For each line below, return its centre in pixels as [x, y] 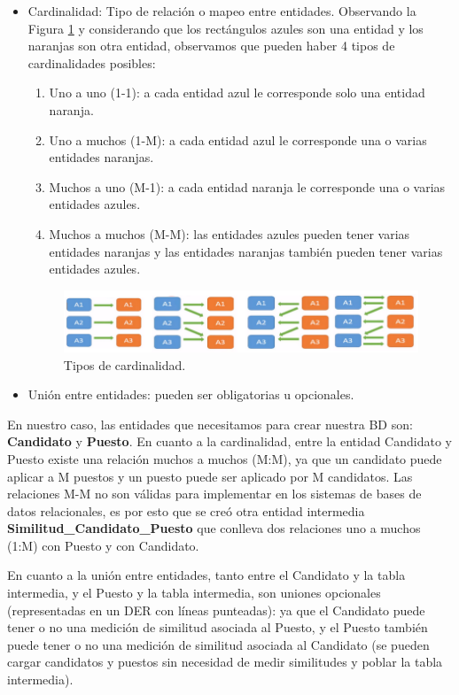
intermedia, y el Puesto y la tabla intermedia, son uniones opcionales [194, 593]
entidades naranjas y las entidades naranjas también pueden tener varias [246, 251]
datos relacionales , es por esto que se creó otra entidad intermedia [186, 510]
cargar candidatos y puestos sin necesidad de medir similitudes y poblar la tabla [225, 662]
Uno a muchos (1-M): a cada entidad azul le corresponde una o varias [238, 139]
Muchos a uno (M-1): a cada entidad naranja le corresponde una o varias [247, 186]
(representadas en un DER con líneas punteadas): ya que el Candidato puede [216, 610]
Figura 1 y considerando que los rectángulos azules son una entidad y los [226, 28]
